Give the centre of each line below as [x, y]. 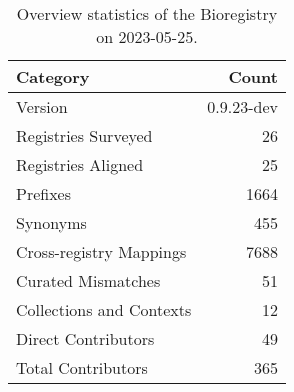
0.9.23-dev [242, 106]
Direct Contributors [85, 338]
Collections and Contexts [104, 309]
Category [53, 76]
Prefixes [44, 193]
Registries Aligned [80, 164]
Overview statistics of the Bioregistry [147, 13]
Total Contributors [82, 367]
